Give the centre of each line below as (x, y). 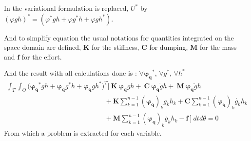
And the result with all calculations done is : (70, 73)
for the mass (218, 47)
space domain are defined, (43, 47)
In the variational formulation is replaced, (66, 8)
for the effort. (42, 56)
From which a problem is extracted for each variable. (83, 133)
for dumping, (169, 47)
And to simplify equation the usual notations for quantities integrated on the (119, 37)
